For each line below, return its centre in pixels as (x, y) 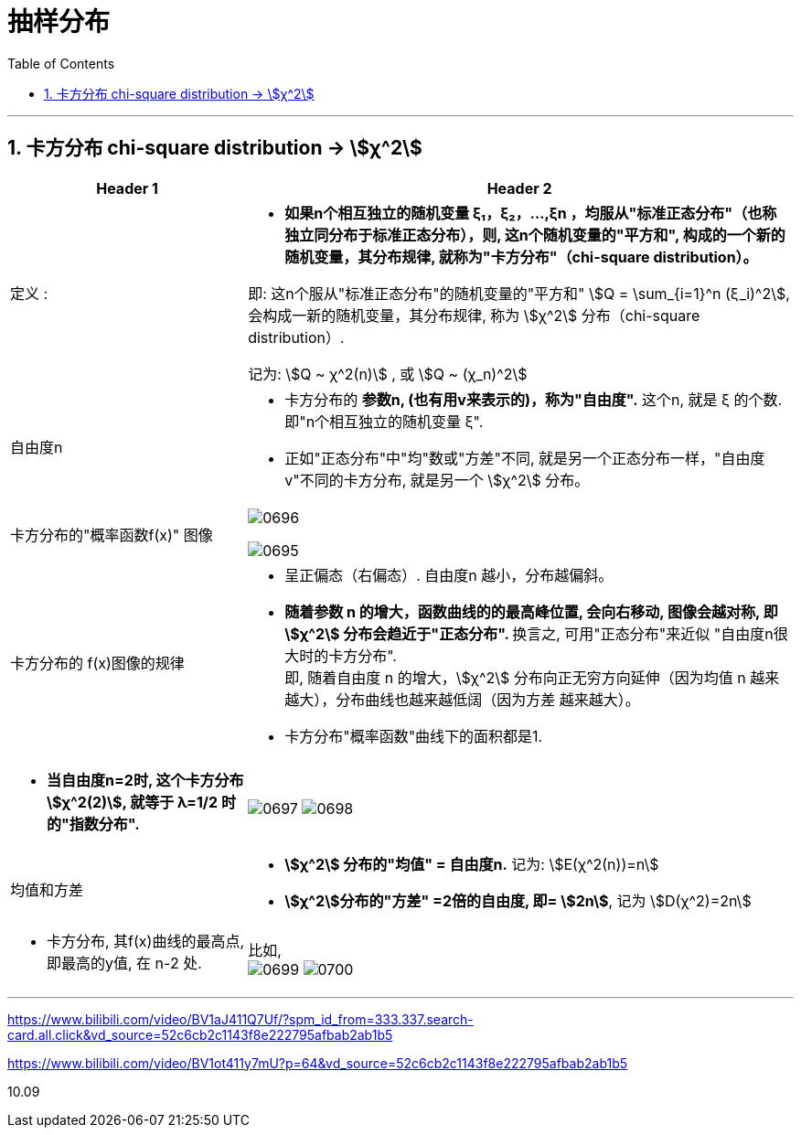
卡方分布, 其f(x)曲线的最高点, (146, 941)
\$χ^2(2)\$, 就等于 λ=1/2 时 (141, 802)
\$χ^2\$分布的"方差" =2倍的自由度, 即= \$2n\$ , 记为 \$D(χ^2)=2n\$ (518, 900)
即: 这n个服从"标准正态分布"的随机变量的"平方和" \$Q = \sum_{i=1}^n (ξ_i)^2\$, (519, 293)
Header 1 (127, 188)
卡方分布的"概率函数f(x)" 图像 (112, 535)
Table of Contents (61, 63)
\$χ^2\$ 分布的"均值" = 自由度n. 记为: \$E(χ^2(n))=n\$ (472, 864)
